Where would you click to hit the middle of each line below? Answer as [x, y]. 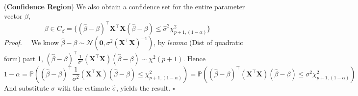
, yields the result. [143, 87]
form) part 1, [24, 58]
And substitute [26, 87]
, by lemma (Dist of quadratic [198, 42]
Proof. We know [31, 42]
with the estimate [84, 87]
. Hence [194, 58]
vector [13, 16]
